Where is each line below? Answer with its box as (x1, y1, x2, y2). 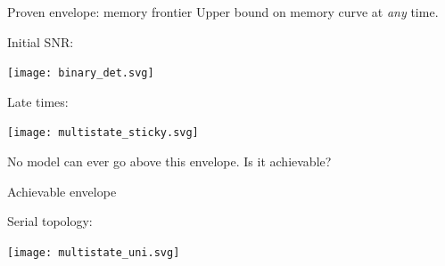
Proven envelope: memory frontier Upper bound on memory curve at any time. (7, 3, 439, 20)
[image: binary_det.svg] (7, 67, 154, 80)
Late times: (7, 92, 69, 110)
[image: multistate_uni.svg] (7, 246, 180, 259)
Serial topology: (7, 212, 93, 230)
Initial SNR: (7, 32, 74, 51)
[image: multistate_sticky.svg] (7, 126, 199, 140)
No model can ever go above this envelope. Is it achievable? (7, 152, 332, 171)
